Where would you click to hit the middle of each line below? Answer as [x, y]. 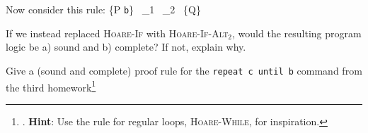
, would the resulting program [297, 33]
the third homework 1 [51, 86]
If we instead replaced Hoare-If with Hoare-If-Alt [117, 33]
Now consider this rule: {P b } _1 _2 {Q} [103, 9]
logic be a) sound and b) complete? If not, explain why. [126, 47]
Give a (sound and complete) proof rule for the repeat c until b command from [184, 70]
